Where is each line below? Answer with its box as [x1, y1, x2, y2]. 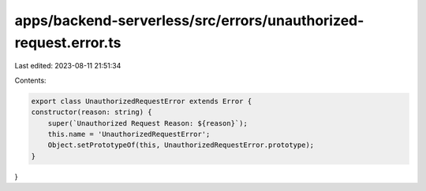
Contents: [14, 75, 47, 85]
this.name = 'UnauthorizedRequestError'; [47, 130, 211, 138]
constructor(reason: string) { [31, 108, 153, 117]
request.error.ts [14, 34, 121, 51]
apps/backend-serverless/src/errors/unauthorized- [14, 12, 364, 29]
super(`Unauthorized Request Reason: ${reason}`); [47, 119, 248, 127]
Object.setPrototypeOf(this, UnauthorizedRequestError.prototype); [47, 141, 315, 149]
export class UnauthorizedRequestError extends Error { [31, 97, 252, 105]
